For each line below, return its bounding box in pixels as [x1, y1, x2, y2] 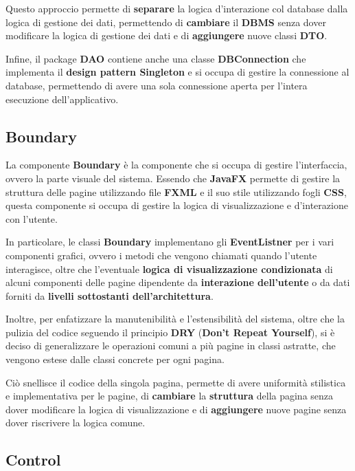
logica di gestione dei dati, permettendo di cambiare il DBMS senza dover [5, 14, 326, 29]
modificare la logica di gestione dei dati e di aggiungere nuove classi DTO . [5, 28, 328, 43]
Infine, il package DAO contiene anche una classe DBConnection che [5, 51, 306, 65]
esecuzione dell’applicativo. [5, 91, 119, 106]
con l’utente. [5, 211, 58, 226]
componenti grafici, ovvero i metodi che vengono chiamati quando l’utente [5, 248, 317, 262]
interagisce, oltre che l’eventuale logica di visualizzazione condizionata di [5, 261, 333, 276]
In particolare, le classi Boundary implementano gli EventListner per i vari [5, 234, 334, 249]
